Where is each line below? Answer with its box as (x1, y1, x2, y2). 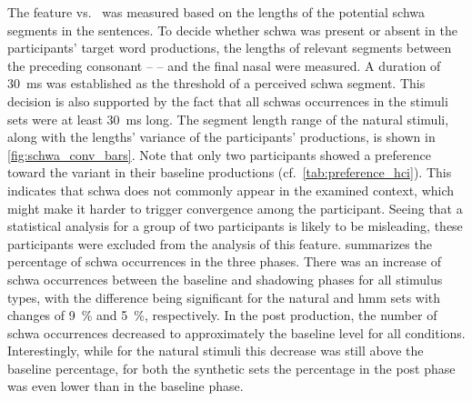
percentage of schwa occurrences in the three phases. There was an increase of (7, 252, 441, 271)
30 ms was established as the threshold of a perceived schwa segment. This (7, 74, 426, 93)
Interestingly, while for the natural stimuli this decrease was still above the (7, 341, 424, 360)
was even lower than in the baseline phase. (7, 376, 244, 396)
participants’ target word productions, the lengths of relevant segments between (7, 38, 452, 57)
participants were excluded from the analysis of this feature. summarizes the (7, 234, 432, 253)
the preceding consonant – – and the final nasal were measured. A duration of (7, 55, 441, 75)
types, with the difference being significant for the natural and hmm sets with (7, 287, 441, 306)
